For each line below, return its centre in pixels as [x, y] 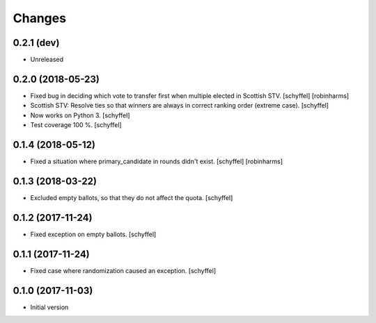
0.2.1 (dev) [36, 43]
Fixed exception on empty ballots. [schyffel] [93, 234]
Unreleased [47, 60]
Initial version [49, 307]
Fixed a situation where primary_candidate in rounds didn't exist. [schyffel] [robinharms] [157, 161]
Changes [39, 18]
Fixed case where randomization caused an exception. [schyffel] [123, 270]
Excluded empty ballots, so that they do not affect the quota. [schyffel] [132, 197]
